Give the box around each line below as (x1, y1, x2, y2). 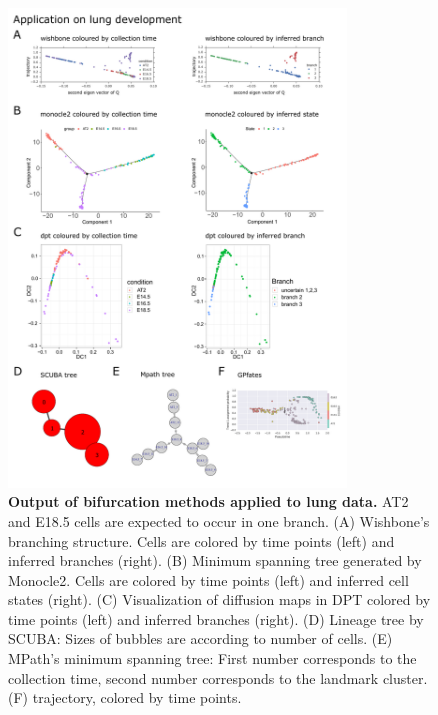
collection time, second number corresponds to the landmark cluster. (8, 667, 428, 688)
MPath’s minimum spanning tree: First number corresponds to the (8, 648, 417, 669)
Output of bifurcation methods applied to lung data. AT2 (8, 491, 409, 512)
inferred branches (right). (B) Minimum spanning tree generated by (8, 550, 422, 571)
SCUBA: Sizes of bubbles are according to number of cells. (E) (8, 628, 393, 649)
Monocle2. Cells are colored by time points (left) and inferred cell (8, 569, 409, 590)
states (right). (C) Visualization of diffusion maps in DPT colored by (8, 589, 431, 610)
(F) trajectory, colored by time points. (8, 687, 242, 708)
